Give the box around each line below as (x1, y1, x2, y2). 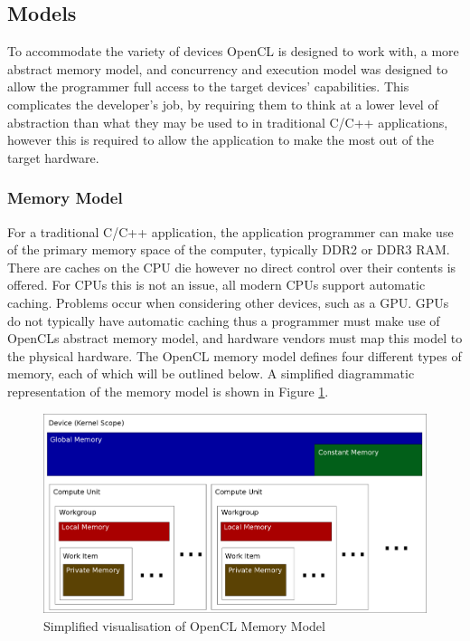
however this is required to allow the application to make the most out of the (7, 130, 435, 149)
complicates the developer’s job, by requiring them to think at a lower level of (7, 94, 438, 113)
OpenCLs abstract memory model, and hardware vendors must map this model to (7, 329, 463, 348)
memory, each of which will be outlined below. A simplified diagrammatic (7, 364, 415, 383)
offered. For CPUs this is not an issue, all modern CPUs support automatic (7, 275, 426, 294)
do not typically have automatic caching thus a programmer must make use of (7, 311, 440, 330)
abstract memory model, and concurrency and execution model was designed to (7, 59, 448, 78)
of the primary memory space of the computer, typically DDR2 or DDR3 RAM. (7, 240, 450, 259)
